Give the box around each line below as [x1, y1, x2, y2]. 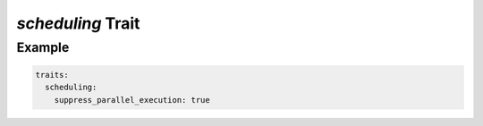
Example [16, 39, 70, 55]
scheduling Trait [16, 13, 140, 33]
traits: [35, 70, 69, 80]
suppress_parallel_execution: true [54, 95, 210, 105]
